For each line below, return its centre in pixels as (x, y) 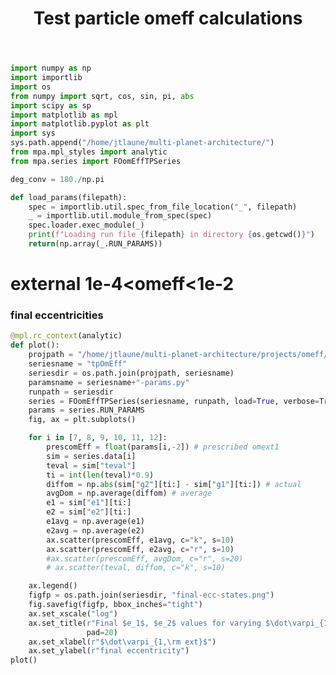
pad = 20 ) (102, 632)
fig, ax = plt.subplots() (82, 420)
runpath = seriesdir (71, 392)
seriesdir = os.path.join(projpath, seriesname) (131, 373)
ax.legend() (53, 586)
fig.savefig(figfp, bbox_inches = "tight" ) (115, 605)
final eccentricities (57, 315)
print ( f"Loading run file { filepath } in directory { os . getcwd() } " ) (171, 235)
